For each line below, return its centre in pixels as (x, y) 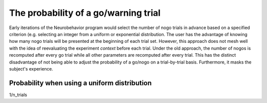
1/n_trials (18, 95)
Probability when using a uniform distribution (80, 83)
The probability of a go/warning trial (85, 13)
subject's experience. (31, 69)
